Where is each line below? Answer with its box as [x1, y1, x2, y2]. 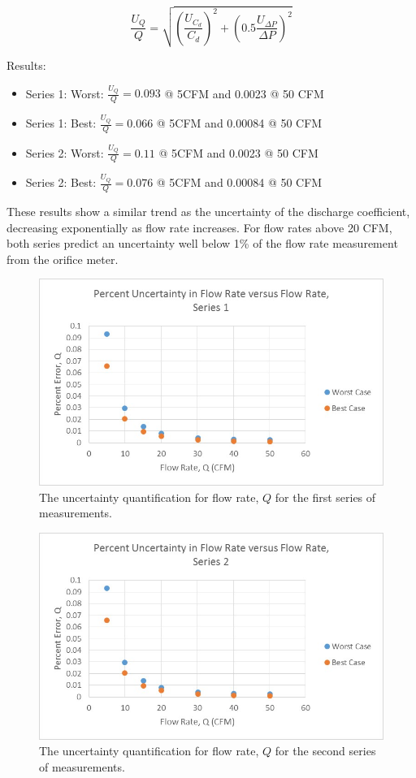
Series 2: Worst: [25, 144, 104, 161]
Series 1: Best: [25, 115, 97, 132]
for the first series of [275, 488, 376, 505]
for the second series [275, 742, 376, 759]
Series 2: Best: [25, 174, 97, 191]
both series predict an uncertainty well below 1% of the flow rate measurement [6, 235, 398, 252]
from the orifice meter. [6, 250, 119, 267]
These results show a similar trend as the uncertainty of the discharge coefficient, [6, 202, 410, 219]
